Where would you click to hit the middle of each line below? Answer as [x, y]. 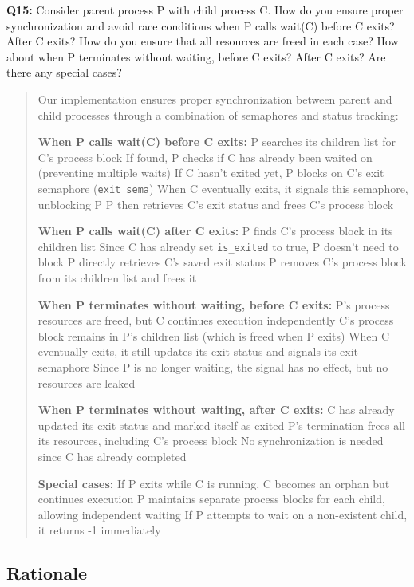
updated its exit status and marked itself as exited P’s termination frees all [221, 425]
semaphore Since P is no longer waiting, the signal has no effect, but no [213, 367]
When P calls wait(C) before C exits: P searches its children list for [217, 142]
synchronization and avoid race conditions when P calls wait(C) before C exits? [201, 25]
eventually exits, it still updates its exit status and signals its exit [198, 351]
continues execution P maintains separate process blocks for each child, [211, 499]
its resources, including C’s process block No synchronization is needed [211, 441]
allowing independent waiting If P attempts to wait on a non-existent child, [223, 514]
